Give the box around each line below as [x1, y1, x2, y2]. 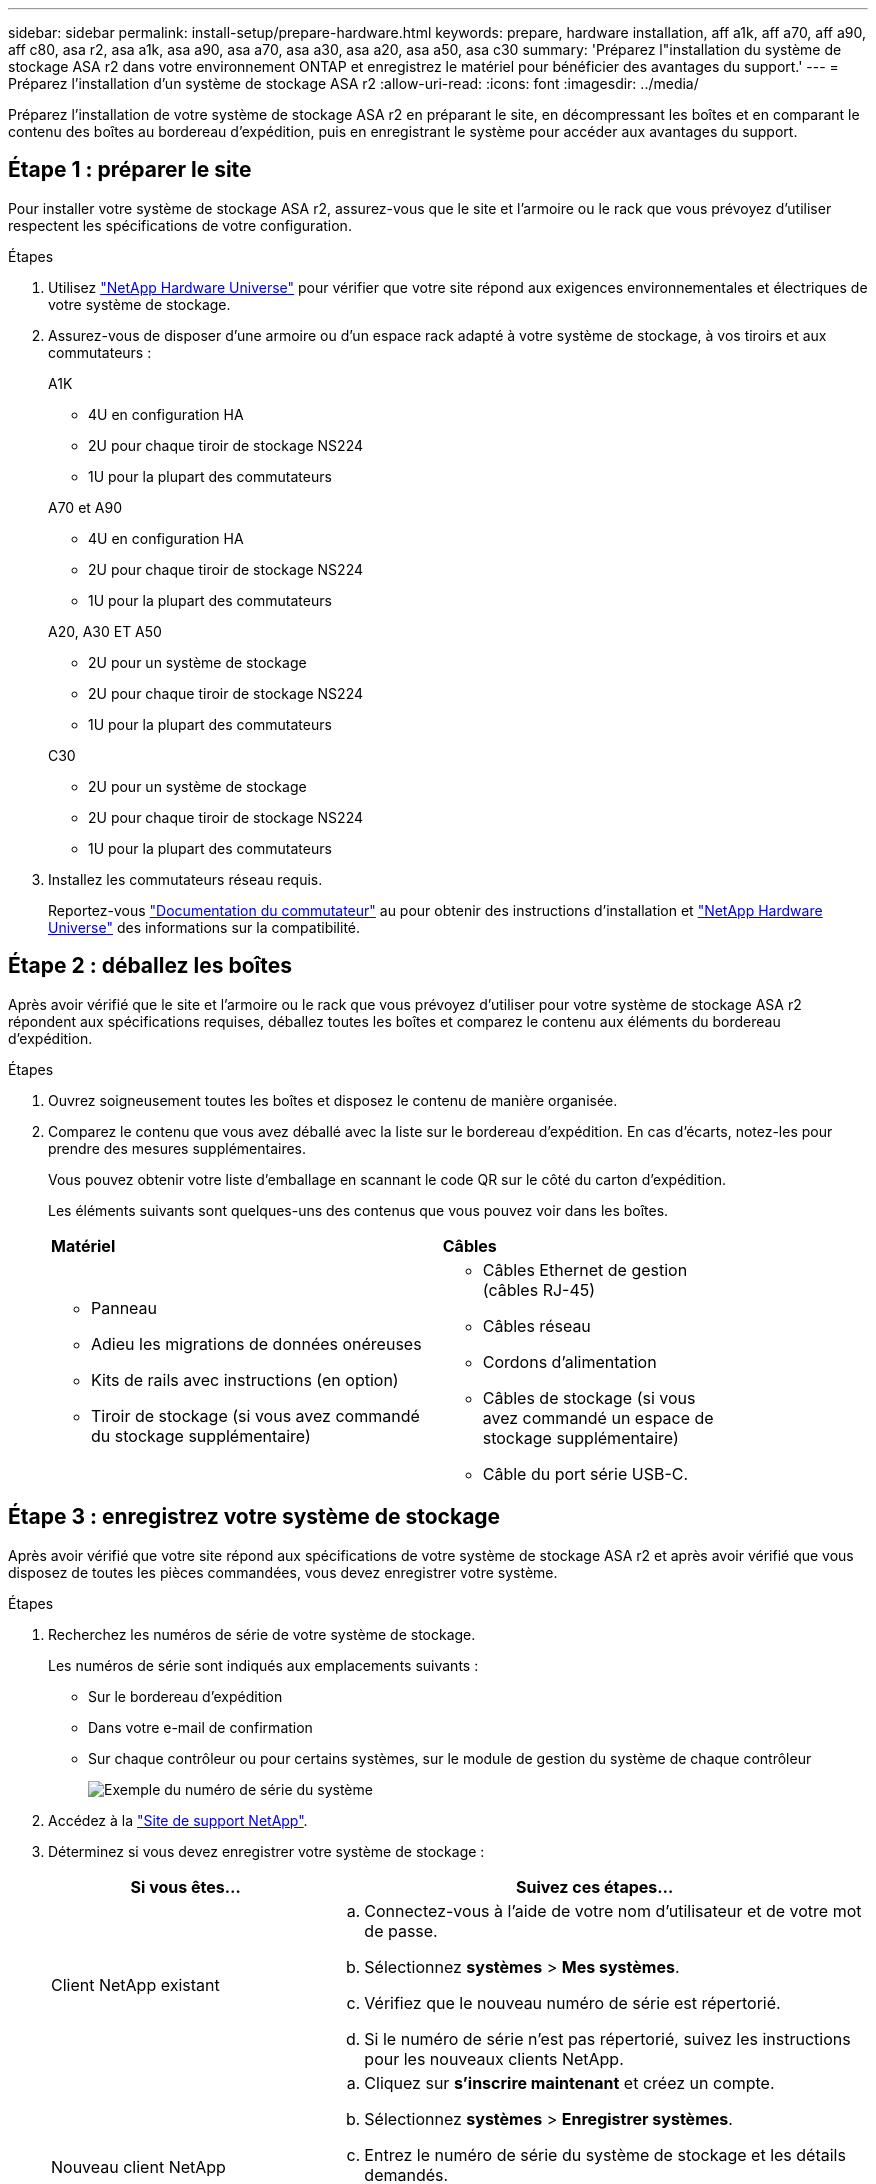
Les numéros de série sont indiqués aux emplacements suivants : [48, 1656, 479, 1674]
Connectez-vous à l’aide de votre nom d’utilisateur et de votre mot [364, 1900, 862, 1921]
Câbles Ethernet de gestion [482, 1259, 688, 1280]
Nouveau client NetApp [51, 2156, 226, 2177]
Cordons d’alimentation [482, 1351, 657, 1372]
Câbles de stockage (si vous [482, 1387, 696, 1408]
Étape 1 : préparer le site [8, 157, 252, 183]
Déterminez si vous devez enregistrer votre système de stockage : [48, 1842, 485, 1860]
